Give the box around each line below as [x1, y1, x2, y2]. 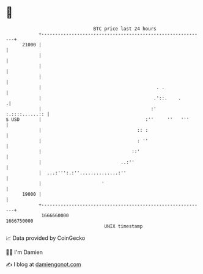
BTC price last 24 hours [93, 26, 157, 32]
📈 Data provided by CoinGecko [6, 234, 86, 242]
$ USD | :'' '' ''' [6, 116, 190, 123]
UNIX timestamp [104, 223, 143, 229]
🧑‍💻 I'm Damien [6, 248, 43, 256]
